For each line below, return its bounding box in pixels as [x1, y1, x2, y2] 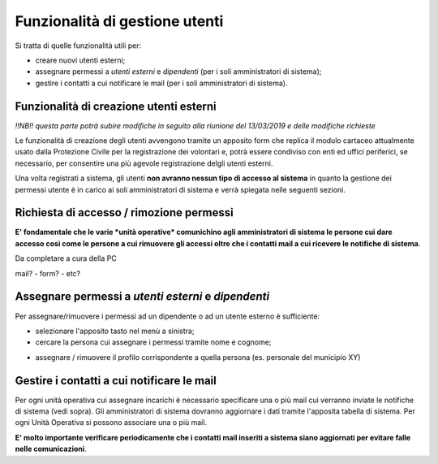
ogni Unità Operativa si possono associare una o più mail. [15, 418, 207, 427]
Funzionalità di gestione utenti [15, 12, 224, 30]
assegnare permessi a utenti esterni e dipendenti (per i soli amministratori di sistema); [35, 67, 322, 76]
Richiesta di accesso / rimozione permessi [15, 206, 234, 219]
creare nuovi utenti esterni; [35, 55, 126, 65]
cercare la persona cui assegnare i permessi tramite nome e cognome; [35, 337, 272, 347]
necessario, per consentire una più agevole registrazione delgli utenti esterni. [15, 158, 273, 168]
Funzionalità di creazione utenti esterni [15, 99, 217, 113]
